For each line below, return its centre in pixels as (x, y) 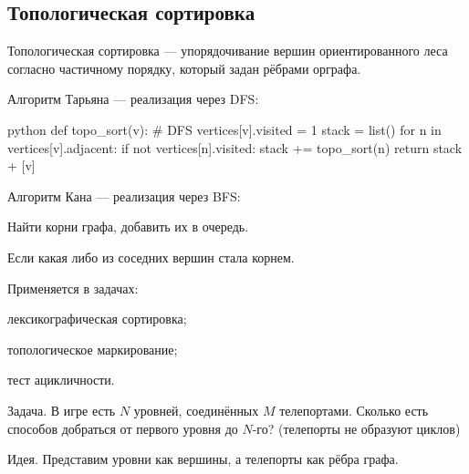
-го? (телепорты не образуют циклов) (356, 428)
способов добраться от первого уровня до (123, 428)
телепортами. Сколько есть (354, 410)
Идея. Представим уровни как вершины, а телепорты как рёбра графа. (203, 459)
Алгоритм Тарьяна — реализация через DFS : (133, 99)
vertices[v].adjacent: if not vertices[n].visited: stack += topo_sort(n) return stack (235, 147)
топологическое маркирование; (93, 349)
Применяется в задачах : (73, 288)
